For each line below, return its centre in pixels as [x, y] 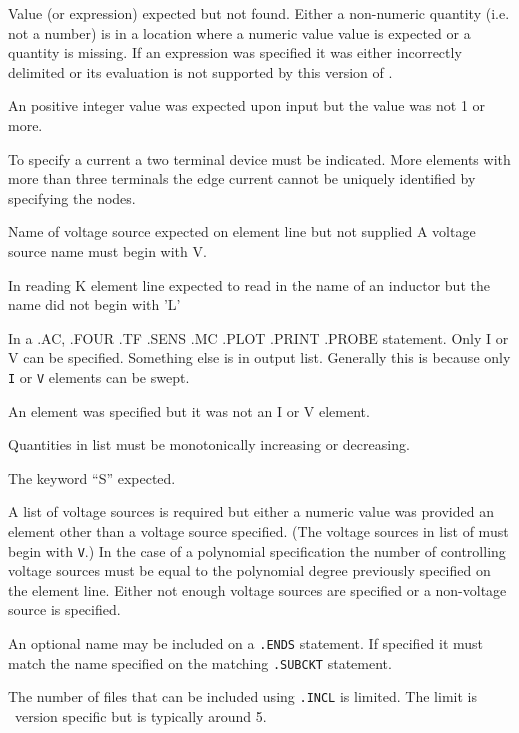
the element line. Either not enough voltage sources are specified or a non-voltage [257, 589]
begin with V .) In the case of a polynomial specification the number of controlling [257, 550]
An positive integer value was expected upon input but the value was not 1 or [247, 105]
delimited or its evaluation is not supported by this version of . [200, 71]
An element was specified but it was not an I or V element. [189, 410]
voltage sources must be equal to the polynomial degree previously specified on [249, 570]
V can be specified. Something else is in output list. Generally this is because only [259, 357]
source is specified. [64, 609]
